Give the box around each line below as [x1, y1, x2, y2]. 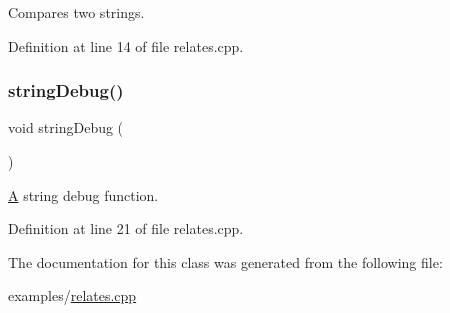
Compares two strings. [8, 2, 145, 22]
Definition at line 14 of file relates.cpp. [8, 35, 244, 56]
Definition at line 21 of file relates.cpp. [8, 218, 244, 239]
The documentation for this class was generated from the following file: [8, 251, 443, 272]
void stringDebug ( [8, 117, 124, 138]
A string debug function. [8, 184, 159, 205]
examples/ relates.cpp [8, 285, 137, 306]
